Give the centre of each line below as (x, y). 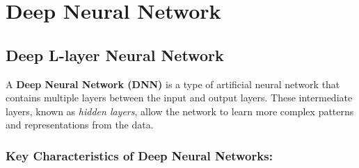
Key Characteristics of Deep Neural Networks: (139, 155)
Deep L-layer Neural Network (115, 54)
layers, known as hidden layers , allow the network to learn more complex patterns (180, 111)
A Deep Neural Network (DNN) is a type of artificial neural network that (173, 84)
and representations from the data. (80, 125)
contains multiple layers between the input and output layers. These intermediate (179, 98)
